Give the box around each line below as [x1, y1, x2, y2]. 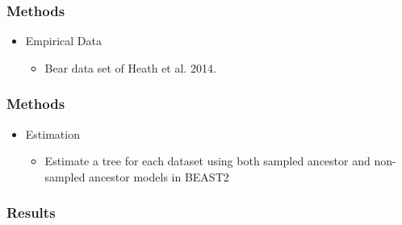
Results [6, 202, 56, 223]
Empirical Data [25, 32, 102, 49]
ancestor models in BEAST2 [89, 168, 229, 185]
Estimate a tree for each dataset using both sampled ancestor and [44, 152, 371, 169]
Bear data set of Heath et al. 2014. [44, 59, 216, 76]
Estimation [25, 125, 80, 142]
